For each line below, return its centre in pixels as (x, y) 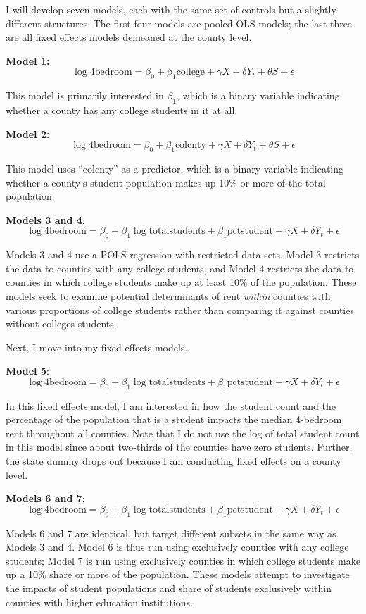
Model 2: (28, 133)
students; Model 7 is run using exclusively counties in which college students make (183, 560)
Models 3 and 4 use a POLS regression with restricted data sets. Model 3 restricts (183, 255)
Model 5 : (27, 371)
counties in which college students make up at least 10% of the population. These (181, 282)
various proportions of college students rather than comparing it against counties (180, 309)
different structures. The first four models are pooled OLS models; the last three (179, 23)
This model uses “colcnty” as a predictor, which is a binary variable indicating (175, 168)
